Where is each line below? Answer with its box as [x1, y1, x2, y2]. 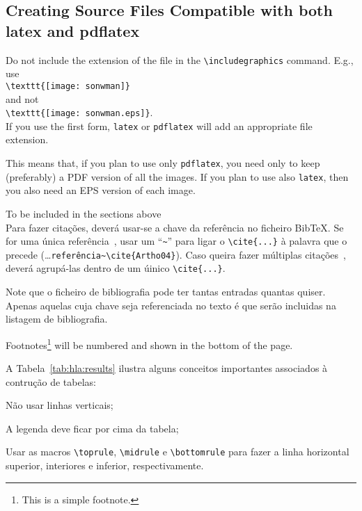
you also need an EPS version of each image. [6, 183, 196, 197]
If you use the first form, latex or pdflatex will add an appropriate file [6, 118, 313, 133]
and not [6, 91, 39, 106]
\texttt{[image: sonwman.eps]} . [6, 105, 153, 120]
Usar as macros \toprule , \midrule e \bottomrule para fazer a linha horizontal [6, 444, 349, 459]
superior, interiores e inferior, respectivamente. [6, 458, 204, 473]
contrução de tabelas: [6, 374, 97, 389]
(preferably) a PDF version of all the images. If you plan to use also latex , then [6, 169, 349, 184]
